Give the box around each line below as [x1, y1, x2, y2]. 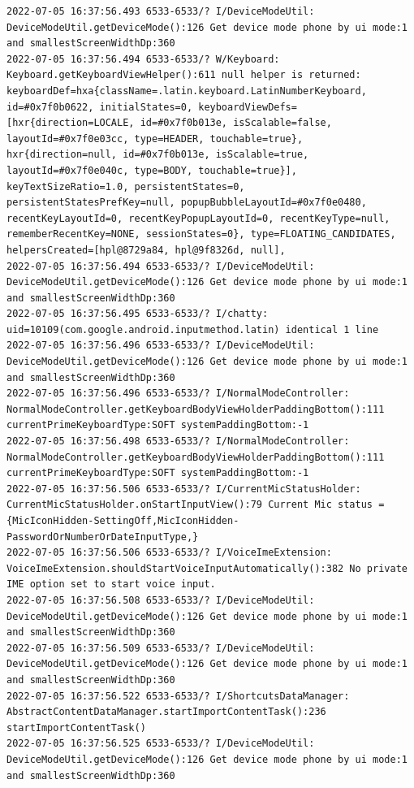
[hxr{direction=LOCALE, [6, 117, 135, 129]
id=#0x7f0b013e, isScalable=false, [140, 117, 332, 129]
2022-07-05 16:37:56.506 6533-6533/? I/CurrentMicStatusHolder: [6, 483, 361, 495]
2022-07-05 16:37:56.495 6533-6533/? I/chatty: [6, 308, 269, 320]
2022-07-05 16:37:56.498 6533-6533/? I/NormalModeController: [6, 435, 350, 448]
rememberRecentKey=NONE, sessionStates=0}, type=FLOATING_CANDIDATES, [6, 228, 396, 240]
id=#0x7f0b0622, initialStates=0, [6, 101, 193, 113]
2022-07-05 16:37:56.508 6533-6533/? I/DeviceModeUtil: [6, 594, 315, 606]
